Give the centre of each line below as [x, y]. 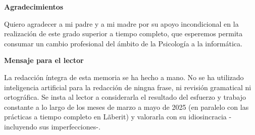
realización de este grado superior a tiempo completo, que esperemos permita [123, 33]
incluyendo [21, 126]
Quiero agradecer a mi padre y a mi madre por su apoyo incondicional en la [121, 23]
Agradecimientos [34, 7]
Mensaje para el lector [44, 60]
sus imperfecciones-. [70, 126]
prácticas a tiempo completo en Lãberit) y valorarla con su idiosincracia [115, 117]
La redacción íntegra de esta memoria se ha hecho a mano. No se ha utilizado [124, 77]
